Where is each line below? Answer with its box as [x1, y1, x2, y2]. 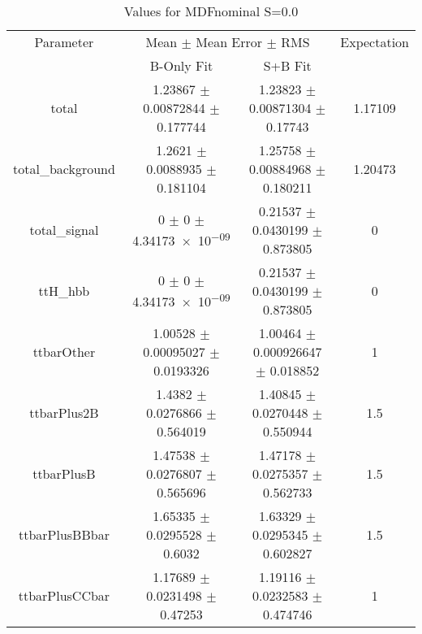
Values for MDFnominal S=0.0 [123, 2, 299, 20]
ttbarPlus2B [29, 403, 99, 422]
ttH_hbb [38, 281, 90, 300]
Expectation [340, 33, 409, 51]
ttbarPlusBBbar [18, 525, 110, 544]
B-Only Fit [149, 56, 213, 75]
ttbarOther [32, 342, 96, 361]
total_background [13, 159, 115, 178]
